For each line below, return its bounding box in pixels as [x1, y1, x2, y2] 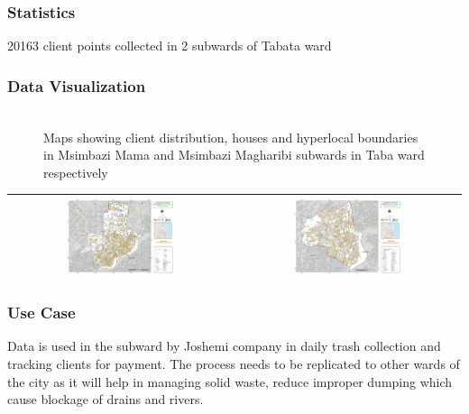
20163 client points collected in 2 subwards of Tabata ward [7, 36, 332, 55]
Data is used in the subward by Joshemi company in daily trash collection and [7, 336, 441, 355]
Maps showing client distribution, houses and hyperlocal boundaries [43, 127, 418, 146]
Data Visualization [7, 74, 146, 97]
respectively [43, 162, 108, 181]
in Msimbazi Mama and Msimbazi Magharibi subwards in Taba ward [43, 145, 425, 164]
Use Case [7, 301, 76, 324]
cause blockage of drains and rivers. [7, 390, 204, 409]
